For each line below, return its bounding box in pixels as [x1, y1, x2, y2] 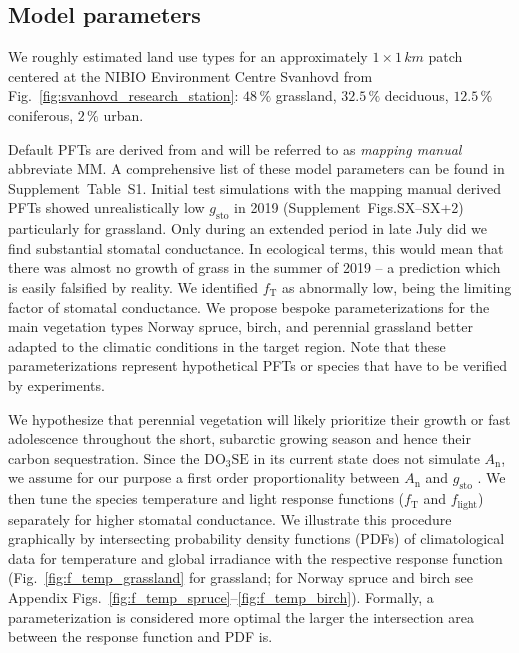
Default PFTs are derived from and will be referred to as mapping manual [8, 138, 462, 159]
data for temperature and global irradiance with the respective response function [8, 547, 503, 568]
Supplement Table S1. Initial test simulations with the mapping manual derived [8, 177, 502, 198]
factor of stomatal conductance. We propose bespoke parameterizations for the [8, 296, 490, 317]
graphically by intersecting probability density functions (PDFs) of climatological [8, 528, 505, 549]
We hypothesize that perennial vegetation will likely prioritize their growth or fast [8, 408, 511, 429]
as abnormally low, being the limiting [282, 276, 512, 297]
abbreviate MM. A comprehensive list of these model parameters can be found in [8, 158, 505, 179]
